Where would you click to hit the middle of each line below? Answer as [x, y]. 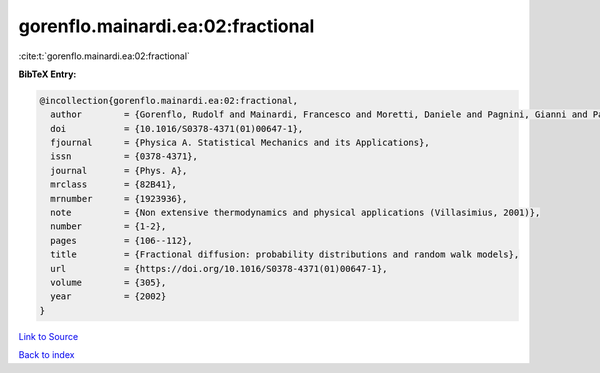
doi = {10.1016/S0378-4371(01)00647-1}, [177, 128]
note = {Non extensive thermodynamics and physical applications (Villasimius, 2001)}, [295, 213]
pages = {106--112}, [122, 240]
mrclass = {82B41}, [113, 184]
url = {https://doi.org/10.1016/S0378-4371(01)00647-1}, [219, 268]
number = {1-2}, [108, 226]
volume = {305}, [108, 282]
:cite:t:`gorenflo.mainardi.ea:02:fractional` [104, 56]
